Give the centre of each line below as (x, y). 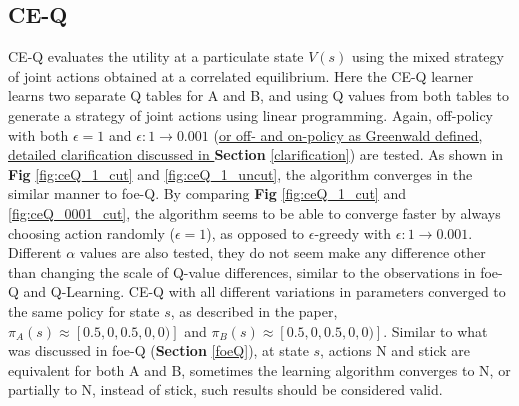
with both (38, 134)
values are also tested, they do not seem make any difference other (282, 252)
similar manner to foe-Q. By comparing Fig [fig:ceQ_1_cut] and (207, 193)
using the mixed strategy (428, 56)
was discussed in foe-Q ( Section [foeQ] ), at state (158, 350)
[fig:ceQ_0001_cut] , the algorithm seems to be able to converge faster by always (254, 212)
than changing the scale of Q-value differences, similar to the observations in (242, 271)
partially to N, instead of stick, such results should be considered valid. (225, 389)
